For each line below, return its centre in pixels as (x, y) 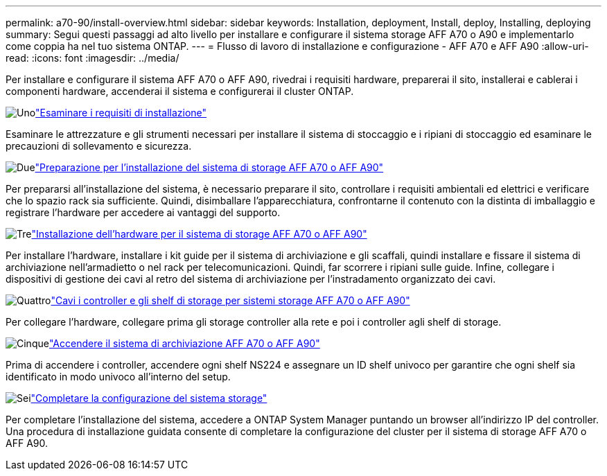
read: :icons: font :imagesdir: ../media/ (93, 58)
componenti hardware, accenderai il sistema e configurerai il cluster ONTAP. (180, 91)
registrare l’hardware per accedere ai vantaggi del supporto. (143, 212)
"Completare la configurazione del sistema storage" (149, 398)
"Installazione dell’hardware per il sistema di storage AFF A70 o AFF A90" (199, 234)
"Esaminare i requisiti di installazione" (121, 113)
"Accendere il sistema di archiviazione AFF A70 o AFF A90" (184, 343)
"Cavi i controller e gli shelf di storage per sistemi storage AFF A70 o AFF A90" (230, 300)
